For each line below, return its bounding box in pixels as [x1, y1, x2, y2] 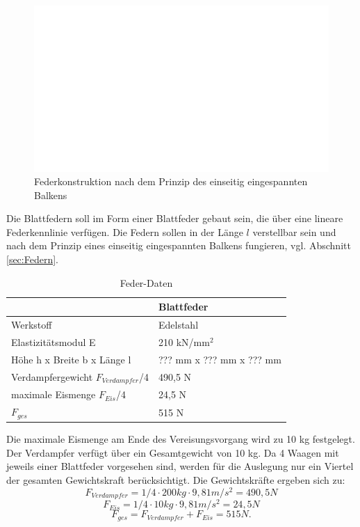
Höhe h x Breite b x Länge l [11, 352, 131, 366]
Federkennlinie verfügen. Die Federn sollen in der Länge [6, 224, 243, 239]
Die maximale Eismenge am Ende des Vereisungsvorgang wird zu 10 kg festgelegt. [6, 432, 355, 446]
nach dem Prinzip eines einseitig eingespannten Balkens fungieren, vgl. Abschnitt [6, 238, 351, 253]
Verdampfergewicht [11, 369, 93, 384]
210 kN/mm [158, 334, 210, 349]
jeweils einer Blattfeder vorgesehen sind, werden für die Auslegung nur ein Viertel [6, 459, 354, 473]
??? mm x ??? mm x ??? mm [158, 352, 281, 366]
